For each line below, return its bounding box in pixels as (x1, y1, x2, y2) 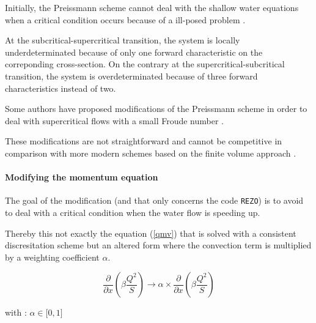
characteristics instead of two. (5, 81, 116, 94)
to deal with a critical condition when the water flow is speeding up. (5, 206, 260, 218)
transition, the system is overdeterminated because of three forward (5, 69, 258, 82)
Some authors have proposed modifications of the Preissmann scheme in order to (5, 102, 307, 115)
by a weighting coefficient (5, 250, 100, 263)
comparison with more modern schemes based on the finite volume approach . (5, 146, 296, 159)
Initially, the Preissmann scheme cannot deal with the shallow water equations (5, 1, 299, 13)
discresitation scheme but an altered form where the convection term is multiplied (5, 239, 312, 251)
